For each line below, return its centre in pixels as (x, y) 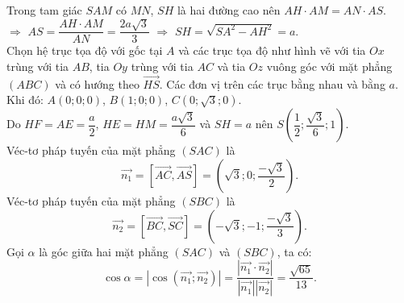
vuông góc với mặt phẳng (329, 66)
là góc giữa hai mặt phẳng (104, 251)
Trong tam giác (44, 10)
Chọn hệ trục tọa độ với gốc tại (85, 50)
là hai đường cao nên (229, 10)
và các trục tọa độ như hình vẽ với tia (272, 50)
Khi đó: (25, 100)
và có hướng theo (97, 83)
